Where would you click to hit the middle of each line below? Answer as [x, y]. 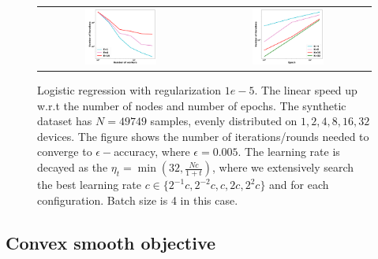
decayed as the [73, 167]
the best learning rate [89, 185]
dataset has [65, 121]
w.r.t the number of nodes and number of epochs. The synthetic [192, 105]
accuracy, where [152, 152]
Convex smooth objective [111, 242]
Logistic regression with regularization [129, 90]
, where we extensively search [283, 167]
